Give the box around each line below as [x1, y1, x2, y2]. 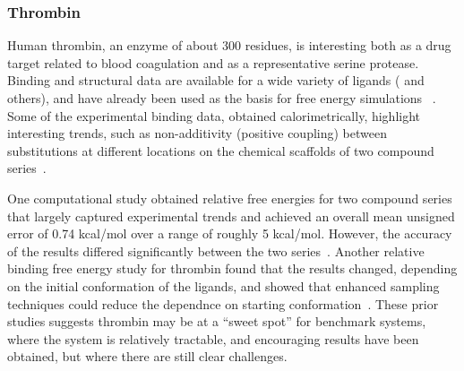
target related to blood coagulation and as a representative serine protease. [7, 53, 419, 72]
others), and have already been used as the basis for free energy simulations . [7, 89, 436, 107]
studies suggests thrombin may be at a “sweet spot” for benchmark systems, [7, 312, 426, 331]
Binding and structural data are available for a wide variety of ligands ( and [7, 71, 425, 90]
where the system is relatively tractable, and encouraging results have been [7, 329, 419, 348]
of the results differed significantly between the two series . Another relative [7, 241, 425, 260]
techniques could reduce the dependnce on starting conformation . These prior [7, 294, 439, 313]
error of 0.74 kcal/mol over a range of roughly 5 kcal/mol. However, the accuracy [7, 224, 452, 243]
